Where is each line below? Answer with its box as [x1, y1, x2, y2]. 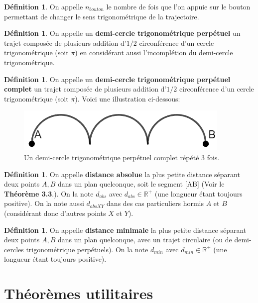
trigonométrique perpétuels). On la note [26, 244, 148, 254]
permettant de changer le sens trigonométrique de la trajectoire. [4, 11, 199, 21]
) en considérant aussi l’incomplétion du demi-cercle [75, 47, 233, 58]
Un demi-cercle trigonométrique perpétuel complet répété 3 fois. [24, 152, 220, 162]
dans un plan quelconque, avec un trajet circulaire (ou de [57, 234, 232, 245]
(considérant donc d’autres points [4, 207, 106, 218]
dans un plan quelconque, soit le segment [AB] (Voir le [57, 179, 225, 189]
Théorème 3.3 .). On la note [4, 188, 94, 199]
